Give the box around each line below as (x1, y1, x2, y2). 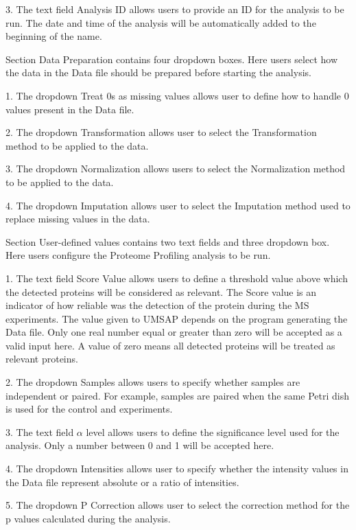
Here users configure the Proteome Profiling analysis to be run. (5, 248, 271, 262)
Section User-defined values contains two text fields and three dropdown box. (5, 234, 330, 249)
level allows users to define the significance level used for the (86, 424, 340, 439)
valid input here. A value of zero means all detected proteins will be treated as (5, 338, 335, 352)
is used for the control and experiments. (5, 402, 173, 416)
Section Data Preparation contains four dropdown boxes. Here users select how (5, 51, 338, 66)
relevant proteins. (5, 352, 78, 366)
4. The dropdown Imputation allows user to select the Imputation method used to (5, 198, 351, 212)
